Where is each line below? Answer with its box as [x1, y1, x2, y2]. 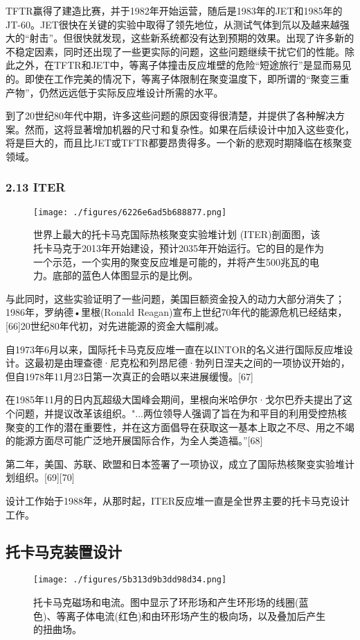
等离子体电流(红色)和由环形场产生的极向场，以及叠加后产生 [56, 608, 326, 623]
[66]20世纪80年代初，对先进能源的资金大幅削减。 [6, 318, 224, 332]
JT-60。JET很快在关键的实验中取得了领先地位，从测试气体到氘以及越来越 [6, 17, 340, 31]
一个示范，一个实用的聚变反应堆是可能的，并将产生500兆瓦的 [33, 254, 309, 269]
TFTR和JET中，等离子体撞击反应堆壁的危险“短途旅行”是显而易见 [53, 58, 352, 72]
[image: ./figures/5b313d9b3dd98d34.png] [33, 575, 227, 585]
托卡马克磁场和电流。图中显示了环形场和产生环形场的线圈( [33, 594, 299, 609]
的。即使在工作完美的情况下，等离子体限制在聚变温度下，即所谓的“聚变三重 [6, 71, 350, 85]
